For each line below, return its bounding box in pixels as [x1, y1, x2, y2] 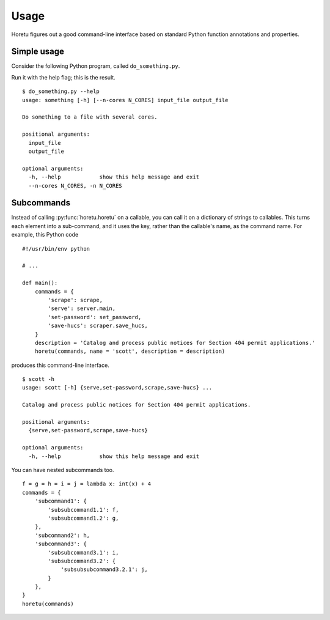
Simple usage [11, 46, 64, 57]
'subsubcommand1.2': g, [48, 514, 119, 522]
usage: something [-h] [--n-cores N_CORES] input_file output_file [22, 97, 229, 103]
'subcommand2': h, [34, 532, 90, 539]
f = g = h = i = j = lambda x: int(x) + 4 [22, 481, 152, 487]
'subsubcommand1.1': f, [48, 506, 119, 513]
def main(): [22, 279, 58, 287]
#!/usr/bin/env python [22, 245, 90, 252]
